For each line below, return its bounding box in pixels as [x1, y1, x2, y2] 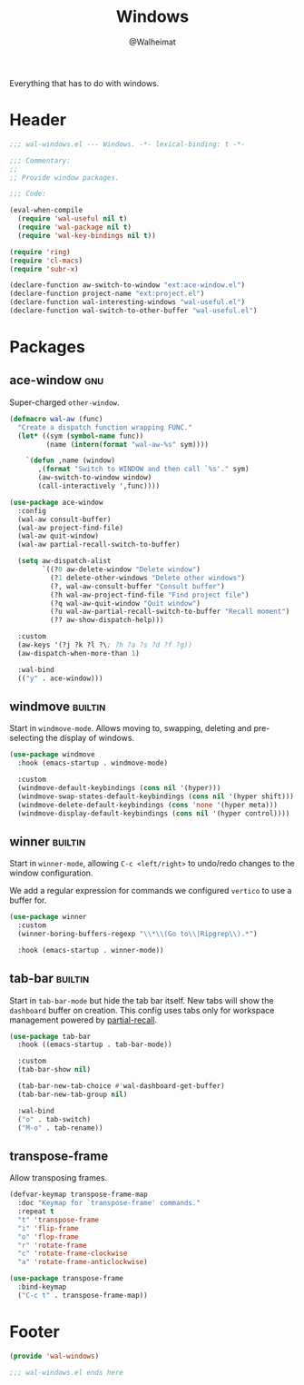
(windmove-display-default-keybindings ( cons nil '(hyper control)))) [17, 808, 290, 818]
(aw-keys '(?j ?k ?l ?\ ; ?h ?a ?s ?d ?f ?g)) [17, 640, 193, 649]
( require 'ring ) [9, 247, 71, 256]
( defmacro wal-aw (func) [9, 414, 103, 423]
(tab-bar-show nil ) [17, 1065, 92, 1074]
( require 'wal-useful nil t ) [17, 214, 128, 223]
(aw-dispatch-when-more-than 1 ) [17, 648, 141, 658]
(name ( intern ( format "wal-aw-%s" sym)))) [45, 440, 209, 449]
